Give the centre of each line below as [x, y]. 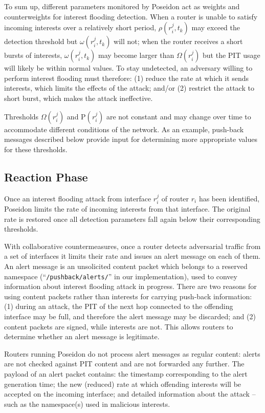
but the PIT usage [231, 55]
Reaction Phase [46, 177]
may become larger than [136, 55]
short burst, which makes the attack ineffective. [79, 98]
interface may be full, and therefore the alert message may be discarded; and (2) [130, 316]
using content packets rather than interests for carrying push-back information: [128, 296]
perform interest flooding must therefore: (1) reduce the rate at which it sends [127, 78]
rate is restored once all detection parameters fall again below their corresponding [132, 219]
